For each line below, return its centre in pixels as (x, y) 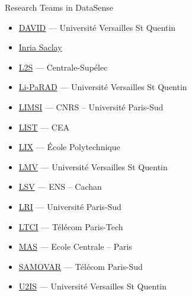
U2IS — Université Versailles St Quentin (93, 286)
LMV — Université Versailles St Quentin (93, 166)
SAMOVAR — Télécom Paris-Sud (81, 266)
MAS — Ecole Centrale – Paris (75, 246)
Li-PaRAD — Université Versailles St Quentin (103, 87)
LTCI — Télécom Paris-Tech (71, 226)
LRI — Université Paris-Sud (70, 206)
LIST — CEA (44, 127)
